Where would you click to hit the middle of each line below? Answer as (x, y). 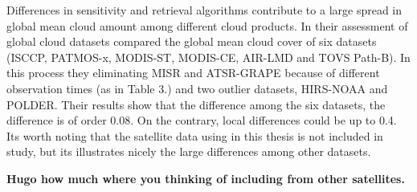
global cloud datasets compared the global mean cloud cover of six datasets (192, 41)
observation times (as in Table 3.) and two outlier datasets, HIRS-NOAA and (197, 88)
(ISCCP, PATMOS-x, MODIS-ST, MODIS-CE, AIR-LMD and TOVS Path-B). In (208, 57)
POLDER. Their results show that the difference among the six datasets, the (196, 104)
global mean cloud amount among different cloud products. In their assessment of (207, 25)
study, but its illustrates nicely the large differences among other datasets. (189, 151)
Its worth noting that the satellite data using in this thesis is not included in (195, 135)
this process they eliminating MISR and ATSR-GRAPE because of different (193, 73)
